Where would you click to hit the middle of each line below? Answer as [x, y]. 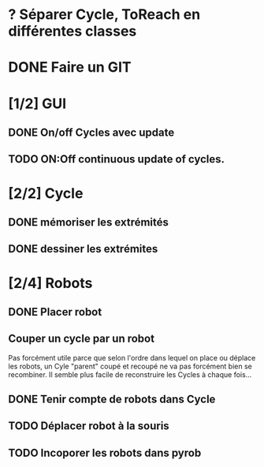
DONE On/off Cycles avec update [91, 132]
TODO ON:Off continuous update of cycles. [117, 159]
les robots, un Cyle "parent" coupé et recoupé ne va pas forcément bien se [130, 366]
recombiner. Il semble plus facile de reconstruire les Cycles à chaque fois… [130, 374]
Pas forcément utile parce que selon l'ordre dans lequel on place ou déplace [132, 357]
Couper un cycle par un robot [82, 339]
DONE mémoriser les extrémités [89, 222]
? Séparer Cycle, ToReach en [104, 15]
